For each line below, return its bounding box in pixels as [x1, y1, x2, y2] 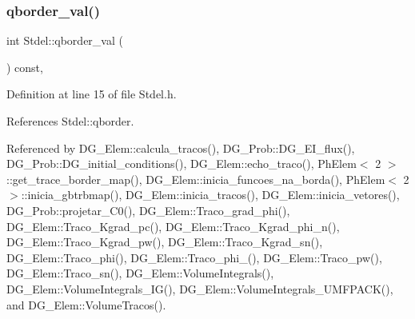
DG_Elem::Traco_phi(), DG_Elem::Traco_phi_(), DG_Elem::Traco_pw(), [6, 249, 382, 265]
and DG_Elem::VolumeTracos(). [6, 296, 166, 313]
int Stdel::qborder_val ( [6, 32, 123, 49]
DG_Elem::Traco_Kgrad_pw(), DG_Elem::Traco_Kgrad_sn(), [6, 233, 323, 250]
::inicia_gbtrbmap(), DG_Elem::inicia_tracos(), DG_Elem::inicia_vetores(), [21, 186, 400, 203]
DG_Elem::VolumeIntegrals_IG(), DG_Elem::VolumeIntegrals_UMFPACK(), [6, 280, 393, 297]
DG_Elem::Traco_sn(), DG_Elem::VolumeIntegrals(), [6, 265, 274, 281]
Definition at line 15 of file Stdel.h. [6, 86, 177, 102]
